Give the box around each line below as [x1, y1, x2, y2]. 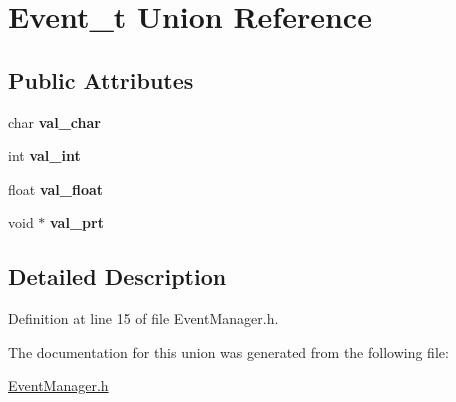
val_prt [50, 212, 104, 233]
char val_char [8, 111, 101, 132]
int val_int [8, 145, 81, 166]
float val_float [8, 178, 104, 199]
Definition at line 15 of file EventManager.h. [8, 308, 279, 329]
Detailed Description [8, 261, 227, 292]
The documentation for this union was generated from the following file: [8, 341, 449, 362]
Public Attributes [8, 64, 194, 95]
